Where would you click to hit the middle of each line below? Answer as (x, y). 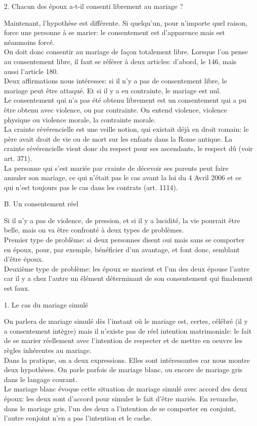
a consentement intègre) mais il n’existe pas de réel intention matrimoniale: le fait (128, 330)
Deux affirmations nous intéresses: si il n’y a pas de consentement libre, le (116, 81)
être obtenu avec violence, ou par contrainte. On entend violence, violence (116, 109)
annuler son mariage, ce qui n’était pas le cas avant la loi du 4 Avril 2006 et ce (123, 177)
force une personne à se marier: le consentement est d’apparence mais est (115, 32)
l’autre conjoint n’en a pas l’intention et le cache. (78, 418)
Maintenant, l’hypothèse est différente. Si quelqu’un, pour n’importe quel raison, (126, 22)
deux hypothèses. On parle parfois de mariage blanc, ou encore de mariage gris (123, 369)
